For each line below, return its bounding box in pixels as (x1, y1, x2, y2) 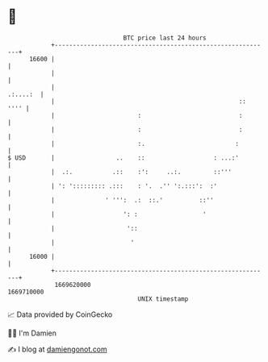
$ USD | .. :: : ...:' (7, 153, 240, 162)
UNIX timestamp (137, 294, 189, 303)
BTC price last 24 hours (123, 34, 207, 42)
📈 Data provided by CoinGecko (7, 310, 113, 319)
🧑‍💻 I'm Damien (7, 328, 57, 338)
